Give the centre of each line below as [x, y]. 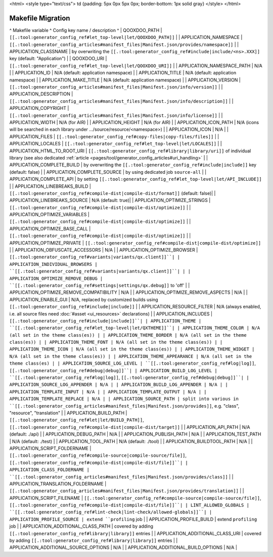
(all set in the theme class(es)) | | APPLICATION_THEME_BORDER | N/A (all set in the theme [128, 335]
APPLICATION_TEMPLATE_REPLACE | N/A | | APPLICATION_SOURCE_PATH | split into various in [124, 399]
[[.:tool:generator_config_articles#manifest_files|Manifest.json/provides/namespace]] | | [124, 44]
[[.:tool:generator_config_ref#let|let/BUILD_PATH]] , [77, 420]
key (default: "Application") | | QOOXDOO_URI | [58, 59]
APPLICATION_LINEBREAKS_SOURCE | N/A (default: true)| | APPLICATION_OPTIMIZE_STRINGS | [110, 201]
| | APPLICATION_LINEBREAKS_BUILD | [50, 186]
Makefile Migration [40, 18]
